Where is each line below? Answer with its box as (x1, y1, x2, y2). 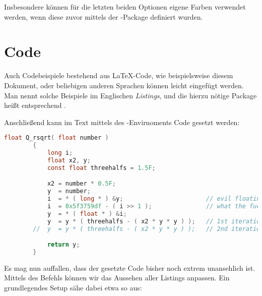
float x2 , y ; (47, 156, 91, 164)
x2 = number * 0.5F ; (47, 180, 116, 188)
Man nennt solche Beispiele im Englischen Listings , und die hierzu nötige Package (4, 90, 257, 100)
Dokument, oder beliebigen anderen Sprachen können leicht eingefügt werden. (4, 80, 244, 90)
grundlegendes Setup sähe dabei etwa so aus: (4, 282, 142, 293)
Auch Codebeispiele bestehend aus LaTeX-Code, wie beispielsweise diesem (4, 70, 233, 81)
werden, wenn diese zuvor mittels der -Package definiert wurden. (4, 11, 203, 22)
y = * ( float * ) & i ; (47, 210, 127, 217)
